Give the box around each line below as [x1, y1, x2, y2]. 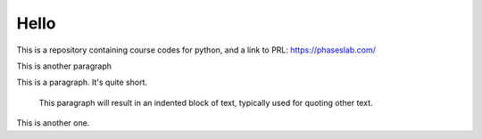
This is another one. [16, 118, 90, 128]
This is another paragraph [16, 61, 112, 71]
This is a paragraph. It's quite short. [16, 77, 147, 88]
